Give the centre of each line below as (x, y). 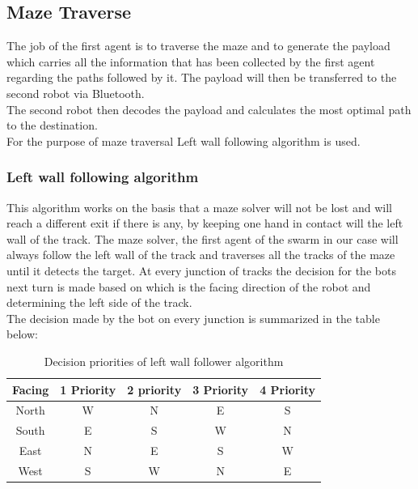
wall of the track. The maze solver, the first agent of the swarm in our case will (203, 238)
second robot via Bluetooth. (76, 93)
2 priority (154, 389)
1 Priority (88, 389)
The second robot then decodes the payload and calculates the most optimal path (209, 109)
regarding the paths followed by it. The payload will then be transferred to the (202, 77)
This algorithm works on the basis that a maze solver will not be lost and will (199, 207)
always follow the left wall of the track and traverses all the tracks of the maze (201, 255)
